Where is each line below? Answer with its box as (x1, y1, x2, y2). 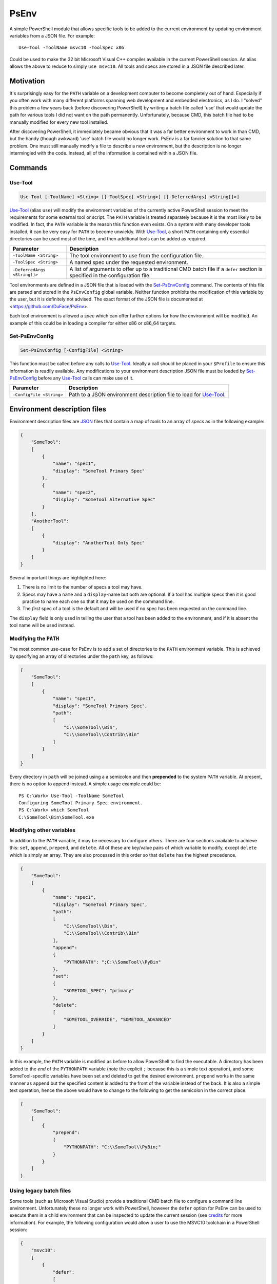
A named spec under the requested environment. (69, 258, 188, 266)
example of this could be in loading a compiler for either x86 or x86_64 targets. (9, 320, 176, 326)
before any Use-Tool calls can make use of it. (37, 375, 134, 381)
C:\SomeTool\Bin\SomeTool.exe (18, 814, 95, 820)
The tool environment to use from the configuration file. (69, 252, 204, 259)
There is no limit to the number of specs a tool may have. (22, 584, 143, 590)
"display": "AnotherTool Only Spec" (52, 540, 145, 545)
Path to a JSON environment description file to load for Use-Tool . (68, 391, 226, 398)
